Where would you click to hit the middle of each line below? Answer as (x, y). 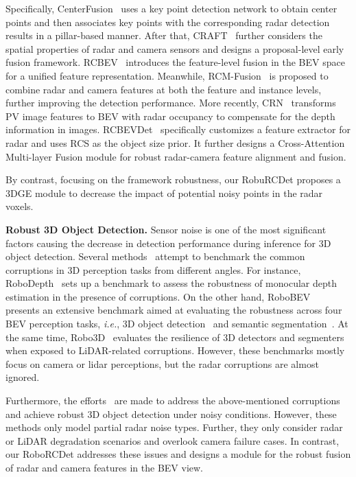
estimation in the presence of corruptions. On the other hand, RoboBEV (158, 296)
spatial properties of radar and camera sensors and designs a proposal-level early (175, 48)
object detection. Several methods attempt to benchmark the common (155, 256)
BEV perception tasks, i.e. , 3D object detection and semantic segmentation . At (177, 324)
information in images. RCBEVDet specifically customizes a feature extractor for (178, 129)
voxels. (20, 206)
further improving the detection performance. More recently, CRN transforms (171, 103)
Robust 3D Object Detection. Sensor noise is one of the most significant (166, 229)
